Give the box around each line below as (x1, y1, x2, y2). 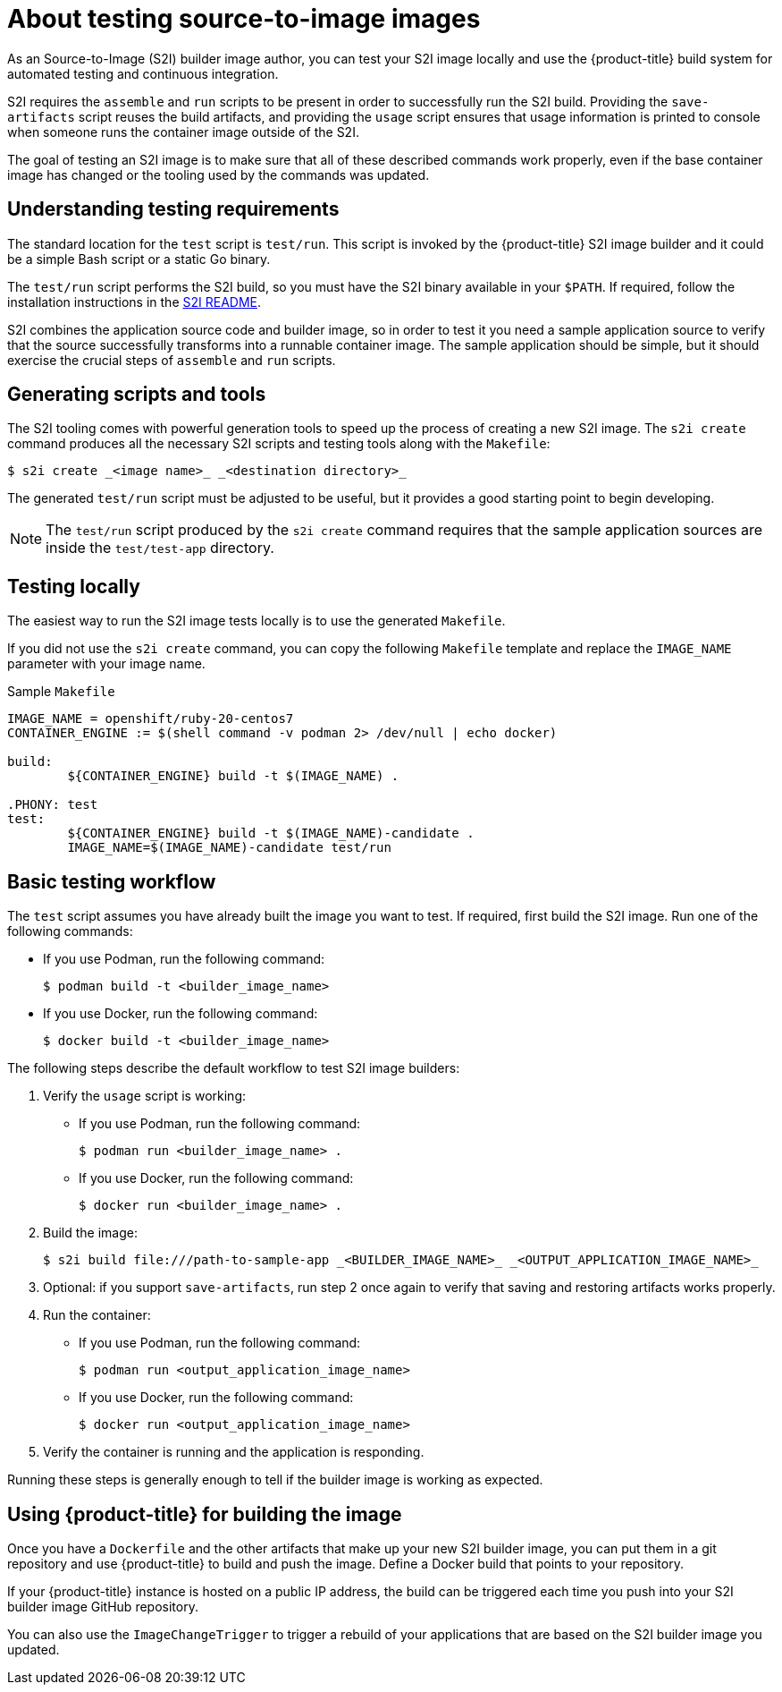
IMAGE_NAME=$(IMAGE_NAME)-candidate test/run (67, 840, 391, 855)
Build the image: (43, 1225, 138, 1241)
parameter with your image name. (7, 656, 206, 672)
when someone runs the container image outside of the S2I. (7, 123, 359, 140)
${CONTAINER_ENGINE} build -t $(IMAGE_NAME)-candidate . (67, 826, 475, 841)
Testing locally (7, 574, 140, 598)
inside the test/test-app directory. (46, 539, 274, 557)
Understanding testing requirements (7, 198, 340, 221)
